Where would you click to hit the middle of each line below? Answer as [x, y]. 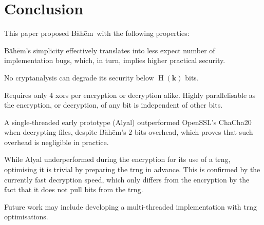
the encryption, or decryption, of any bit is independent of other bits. [114, 105]
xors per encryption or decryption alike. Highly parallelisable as [155, 95]
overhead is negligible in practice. [56, 142]
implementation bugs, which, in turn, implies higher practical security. [115, 60]
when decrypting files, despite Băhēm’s [65, 132]
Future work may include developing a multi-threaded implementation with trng [130, 206]
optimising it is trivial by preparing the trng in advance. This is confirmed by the [132, 169]
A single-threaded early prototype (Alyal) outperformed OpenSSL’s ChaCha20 [128, 122]
